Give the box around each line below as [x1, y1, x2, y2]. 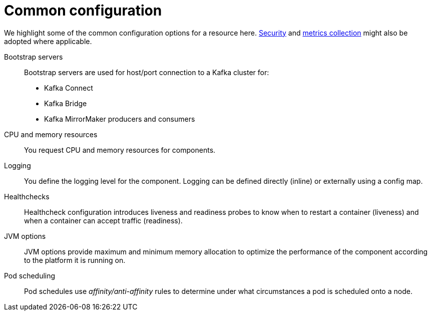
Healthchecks [4, 192, 50, 201]
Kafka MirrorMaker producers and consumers [44, 114, 195, 123]
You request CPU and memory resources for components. [24, 145, 216, 154]
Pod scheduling [4, 271, 56, 280]
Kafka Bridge [44, 99, 87, 108]
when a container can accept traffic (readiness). [24, 216, 183, 225]
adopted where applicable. [4, 37, 92, 46]
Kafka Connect [44, 83, 93, 92]
